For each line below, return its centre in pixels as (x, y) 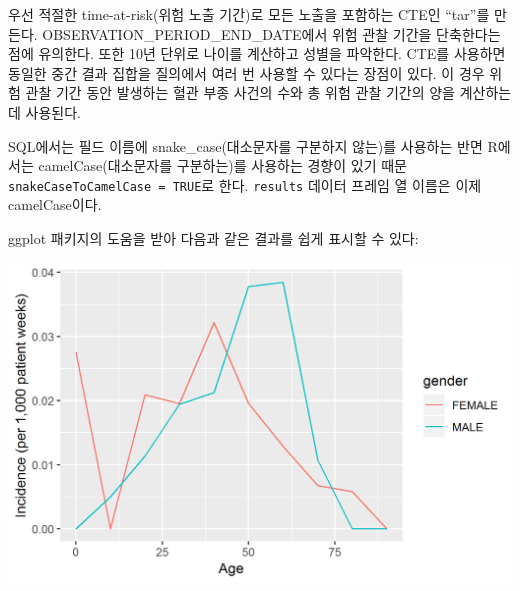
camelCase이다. (55, 204)
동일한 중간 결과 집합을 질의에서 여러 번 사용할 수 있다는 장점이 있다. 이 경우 (246, 72)
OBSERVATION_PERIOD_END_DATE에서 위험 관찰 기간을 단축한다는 (271, 33)
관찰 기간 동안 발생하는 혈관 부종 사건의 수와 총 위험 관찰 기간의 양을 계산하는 (268, 92)
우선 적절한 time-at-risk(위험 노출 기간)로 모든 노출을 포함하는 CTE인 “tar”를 (249, 14)
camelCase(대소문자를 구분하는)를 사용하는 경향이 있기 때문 (222, 165)
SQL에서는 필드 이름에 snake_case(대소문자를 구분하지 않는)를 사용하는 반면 (245, 145)
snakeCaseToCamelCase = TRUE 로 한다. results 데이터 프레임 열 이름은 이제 (245, 184)
